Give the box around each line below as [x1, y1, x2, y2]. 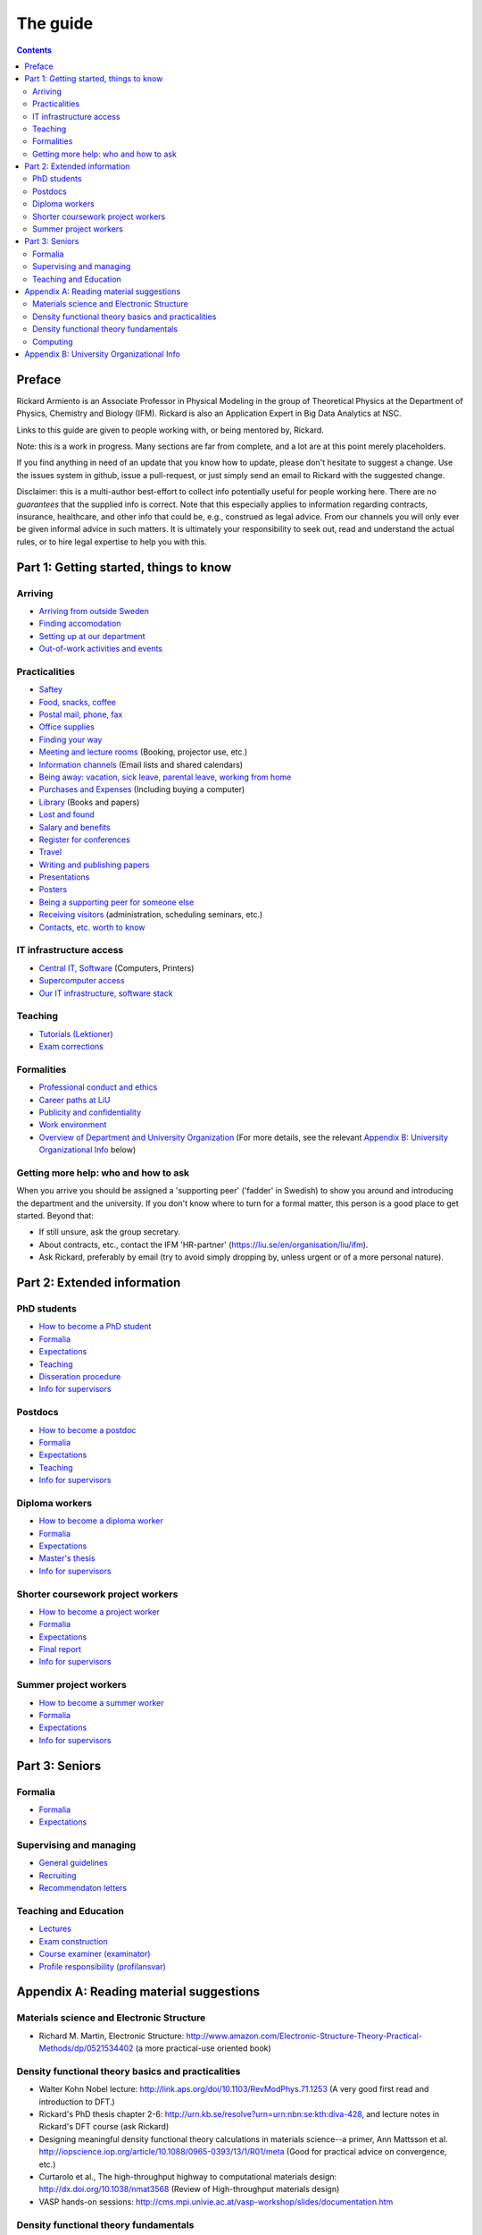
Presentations [38, 872, 90, 882]
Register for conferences [38, 834, 131, 845]
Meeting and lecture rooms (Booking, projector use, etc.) [38, 746, 248, 757]
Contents [16, 45, 53, 55]
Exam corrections [38, 1042, 104, 1052]
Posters [38, 884, 67, 895]
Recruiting [38, 1869, 77, 1881]
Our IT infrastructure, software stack [38, 988, 173, 999]
